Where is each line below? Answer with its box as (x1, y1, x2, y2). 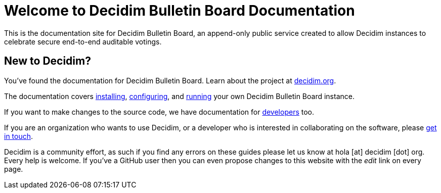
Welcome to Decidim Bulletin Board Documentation (4, 2, 355, 19)
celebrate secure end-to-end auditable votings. (4, 37, 162, 46)
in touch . (4, 131, 33, 140)
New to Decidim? (4, 55, 91, 68)
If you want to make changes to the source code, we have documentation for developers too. (4, 107, 315, 116)
